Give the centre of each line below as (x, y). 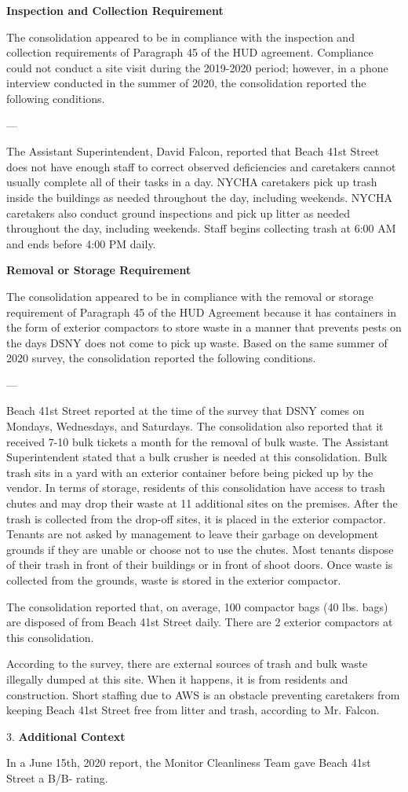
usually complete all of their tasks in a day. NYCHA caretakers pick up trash (192, 182)
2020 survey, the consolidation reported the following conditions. (161, 358)
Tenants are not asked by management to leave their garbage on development (193, 534)
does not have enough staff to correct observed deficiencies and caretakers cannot (201, 166)
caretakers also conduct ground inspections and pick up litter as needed (178, 213)
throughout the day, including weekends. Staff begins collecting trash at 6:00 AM (201, 228)
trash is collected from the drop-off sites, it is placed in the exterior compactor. (196, 518)
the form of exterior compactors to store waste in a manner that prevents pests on (204, 327)
